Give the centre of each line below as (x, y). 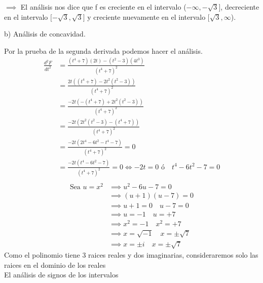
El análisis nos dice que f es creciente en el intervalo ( (103, 7)
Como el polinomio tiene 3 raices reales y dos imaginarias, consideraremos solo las (131, 255)
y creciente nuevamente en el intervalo (146, 16)
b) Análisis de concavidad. (45, 34)
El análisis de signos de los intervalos (61, 275)
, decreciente (240, 7)
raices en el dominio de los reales (55, 264)
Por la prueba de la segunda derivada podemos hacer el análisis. (103, 50)
